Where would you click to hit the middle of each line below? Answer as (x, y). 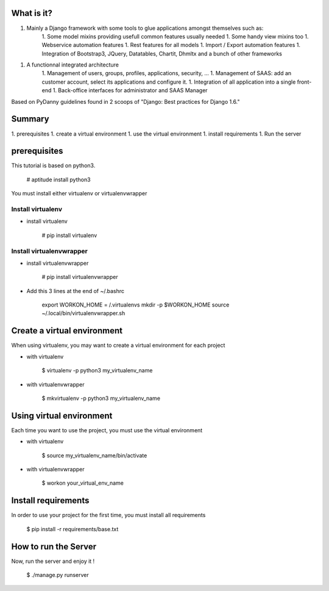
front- (304, 82)
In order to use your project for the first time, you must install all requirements (108, 515)
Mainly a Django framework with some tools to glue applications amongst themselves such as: (145, 28)
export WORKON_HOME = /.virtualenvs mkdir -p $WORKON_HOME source (136, 305)
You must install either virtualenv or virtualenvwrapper (79, 194)
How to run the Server (54, 546)
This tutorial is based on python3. (53, 165)
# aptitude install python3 (58, 179)
